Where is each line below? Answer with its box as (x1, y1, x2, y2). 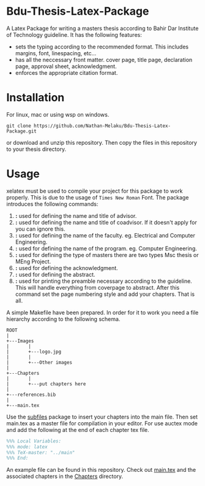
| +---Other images (6, 359, 72, 366)
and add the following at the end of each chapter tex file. (6, 426, 149, 433)
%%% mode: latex (6, 444, 48, 450)
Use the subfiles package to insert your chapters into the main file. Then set (6, 413, 198, 420)
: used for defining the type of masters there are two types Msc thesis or (15, 251, 199, 258)
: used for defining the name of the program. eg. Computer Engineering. (15, 244, 197, 252)
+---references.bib (6, 391, 56, 398)
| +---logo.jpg (6, 349, 62, 355)
